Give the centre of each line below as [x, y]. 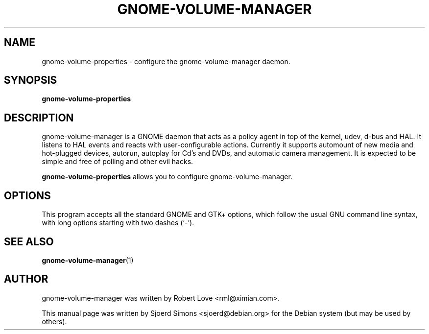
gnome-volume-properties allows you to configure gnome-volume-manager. [167, 177]
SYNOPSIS [31, 80]
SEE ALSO [29, 241]
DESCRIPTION [39, 118]
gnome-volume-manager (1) [88, 260]
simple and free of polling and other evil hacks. [118, 162]
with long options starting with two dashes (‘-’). [118, 223]
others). [54, 321]
